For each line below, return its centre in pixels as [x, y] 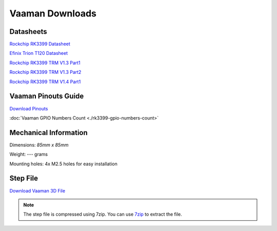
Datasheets [28, 32]
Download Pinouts [29, 108]
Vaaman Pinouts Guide [47, 96]
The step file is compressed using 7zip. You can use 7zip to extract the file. [103, 214]
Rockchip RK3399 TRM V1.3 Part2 [45, 72]
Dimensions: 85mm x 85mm [39, 145]
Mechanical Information [49, 133]
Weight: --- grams [29, 155]
